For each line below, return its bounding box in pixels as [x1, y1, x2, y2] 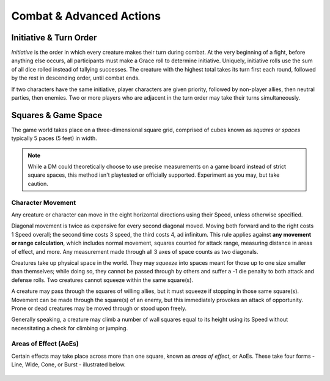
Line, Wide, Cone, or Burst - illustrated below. [11, 361, 126, 368]
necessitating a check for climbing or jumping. [11, 324, 128, 331]
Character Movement [11, 198, 76, 207]
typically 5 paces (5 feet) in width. [11, 135, 97, 142]
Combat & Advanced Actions [11, 9, 161, 23]
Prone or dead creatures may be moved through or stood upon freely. [11, 305, 187, 312]
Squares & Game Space [11, 110, 103, 120]
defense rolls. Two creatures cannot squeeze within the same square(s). [11, 276, 194, 284]
